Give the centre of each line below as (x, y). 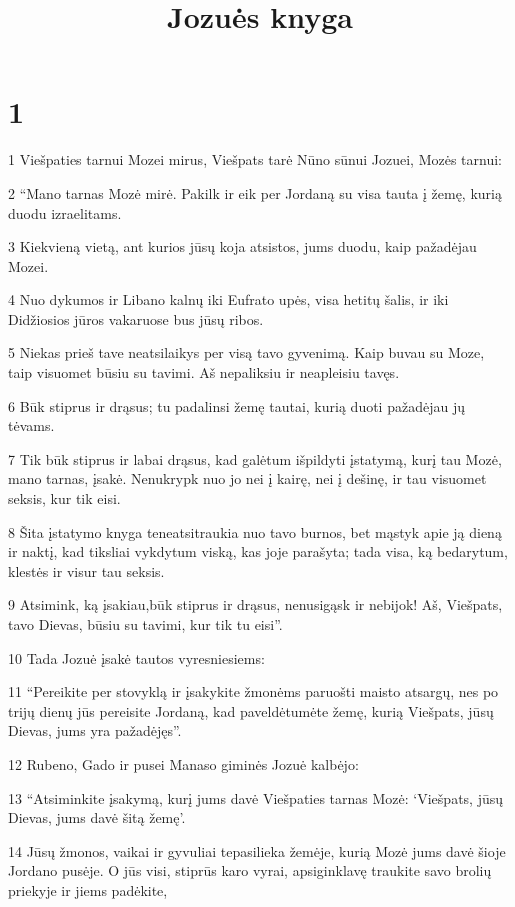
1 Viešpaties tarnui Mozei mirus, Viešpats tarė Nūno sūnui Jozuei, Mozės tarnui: (255, 159)
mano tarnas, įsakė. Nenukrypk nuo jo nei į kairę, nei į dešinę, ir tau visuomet (247, 478)
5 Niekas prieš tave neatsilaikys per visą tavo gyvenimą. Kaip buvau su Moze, (246, 352)
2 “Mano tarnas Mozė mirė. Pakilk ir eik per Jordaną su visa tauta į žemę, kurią (255, 192)
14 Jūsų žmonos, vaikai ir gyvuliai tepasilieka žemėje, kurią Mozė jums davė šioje (257, 850)
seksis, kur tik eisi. (64, 498)
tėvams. (31, 425)
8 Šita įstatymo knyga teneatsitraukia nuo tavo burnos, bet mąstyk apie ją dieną (255, 531)
